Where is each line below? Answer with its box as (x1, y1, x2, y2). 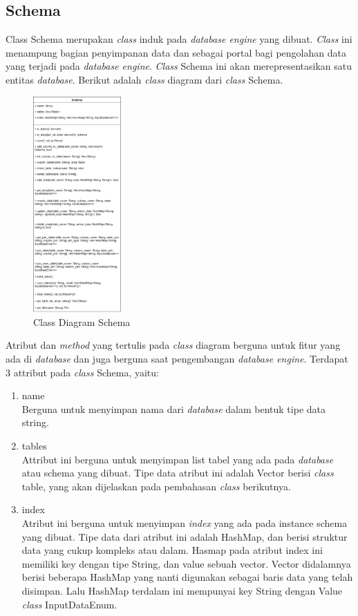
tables (21, 439, 47, 453)
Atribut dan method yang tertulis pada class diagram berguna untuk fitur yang (6, 338, 341, 352)
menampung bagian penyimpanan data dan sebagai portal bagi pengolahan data (6, 45, 346, 59)
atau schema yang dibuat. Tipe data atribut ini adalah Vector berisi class (21, 465, 334, 480)
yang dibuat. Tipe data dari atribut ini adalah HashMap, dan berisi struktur (21, 529, 348, 543)
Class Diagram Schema (33, 314, 131, 329)
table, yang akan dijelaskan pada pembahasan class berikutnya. (21, 479, 291, 493)
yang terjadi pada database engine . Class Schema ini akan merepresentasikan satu (6, 59, 352, 73)
